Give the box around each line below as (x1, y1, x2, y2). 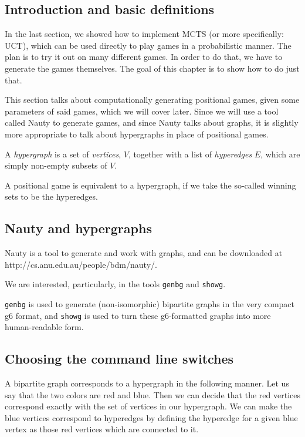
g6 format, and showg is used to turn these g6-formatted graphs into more (5, 309, 271, 321)
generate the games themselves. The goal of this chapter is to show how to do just (5, 62, 300, 74)
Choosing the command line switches (5, 349, 234, 368)
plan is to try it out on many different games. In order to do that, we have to (5, 51, 283, 63)
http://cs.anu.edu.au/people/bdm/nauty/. (5, 258, 157, 270)
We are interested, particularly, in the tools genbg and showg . (5, 278, 226, 290)
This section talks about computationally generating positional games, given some (5, 93, 300, 106)
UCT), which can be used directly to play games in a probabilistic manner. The (5, 39, 292, 51)
